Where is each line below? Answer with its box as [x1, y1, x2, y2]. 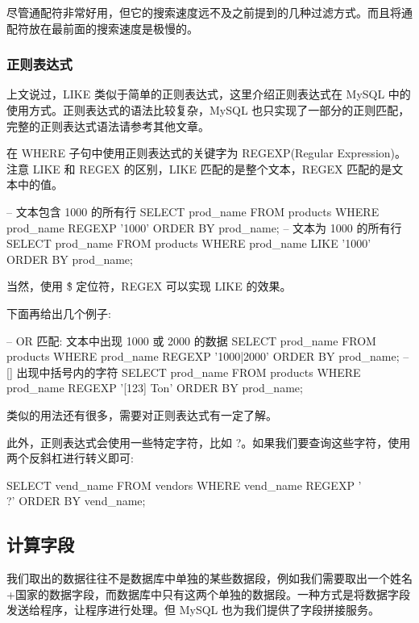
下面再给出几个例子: [6, 304, 111, 321]
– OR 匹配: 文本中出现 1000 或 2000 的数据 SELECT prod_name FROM [6, 332, 376, 349]
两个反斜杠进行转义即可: [6, 449, 134, 466]
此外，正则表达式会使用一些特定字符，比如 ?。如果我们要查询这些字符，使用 [6, 433, 411, 450]
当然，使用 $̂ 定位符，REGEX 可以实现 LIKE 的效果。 [6, 278, 292, 295]
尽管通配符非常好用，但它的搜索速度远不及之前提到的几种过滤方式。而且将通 [6, 4, 413, 20]
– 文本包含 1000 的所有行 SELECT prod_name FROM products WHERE [6, 203, 380, 220]
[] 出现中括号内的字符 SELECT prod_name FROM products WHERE [6, 363, 361, 380]
